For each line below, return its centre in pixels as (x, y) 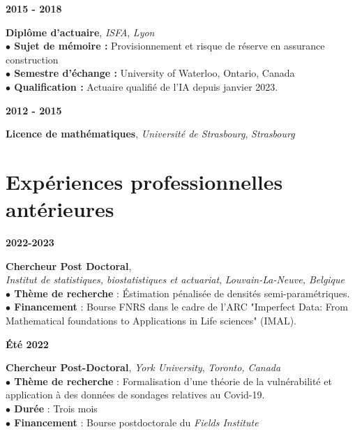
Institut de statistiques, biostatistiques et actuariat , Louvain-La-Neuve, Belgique (175, 279)
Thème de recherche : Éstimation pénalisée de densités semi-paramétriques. (182, 293)
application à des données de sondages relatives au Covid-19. (135, 395)
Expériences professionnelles (144, 181)
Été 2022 (27, 344)
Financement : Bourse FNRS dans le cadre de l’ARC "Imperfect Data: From (181, 307)
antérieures (60, 209)
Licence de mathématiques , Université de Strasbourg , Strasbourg (150, 134)
